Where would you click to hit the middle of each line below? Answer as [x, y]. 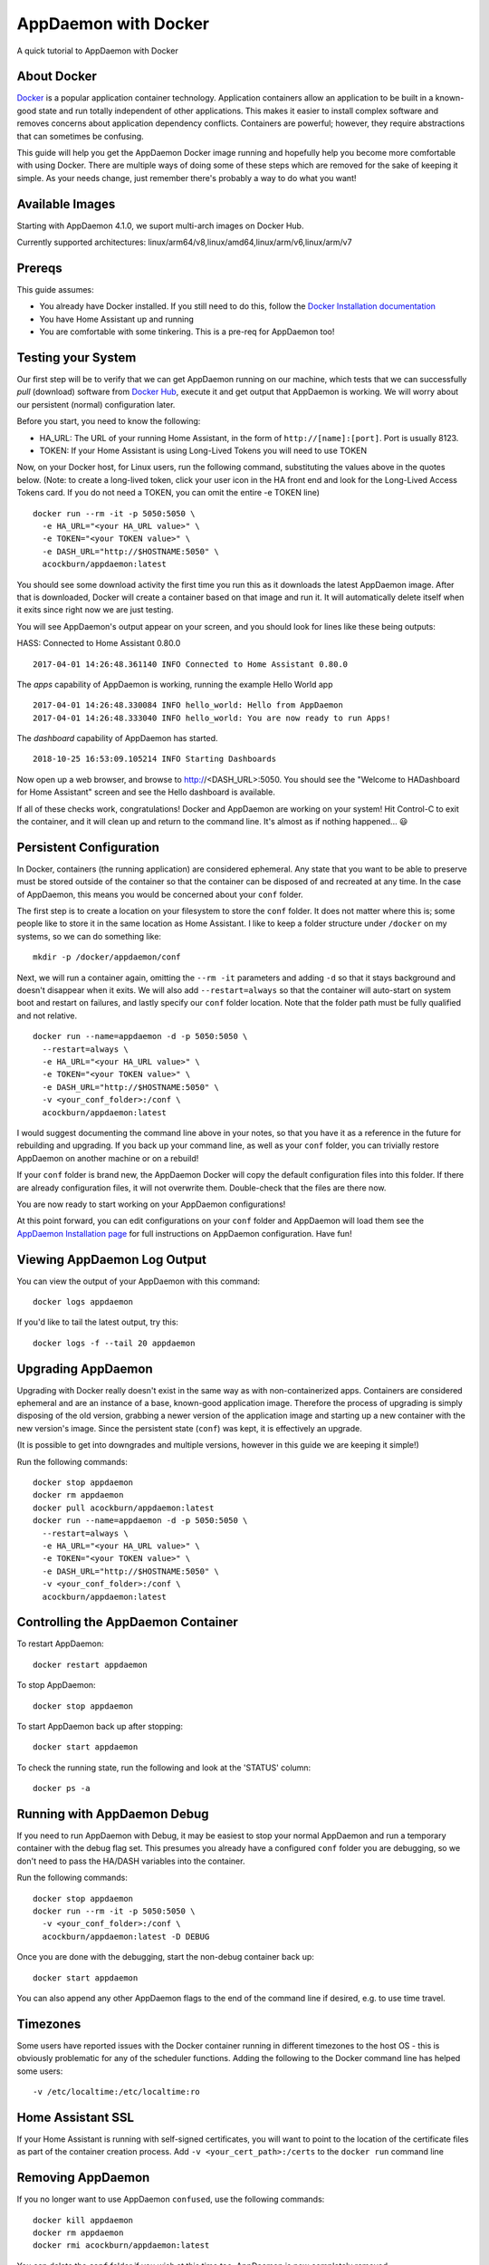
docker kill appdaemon [83, 2220]
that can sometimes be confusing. [80, 136]
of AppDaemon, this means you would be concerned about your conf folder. [160, 894]
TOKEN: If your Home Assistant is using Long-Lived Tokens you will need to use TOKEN [203, 451]
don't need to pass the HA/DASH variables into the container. [131, 1861]
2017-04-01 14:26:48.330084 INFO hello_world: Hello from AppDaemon [188, 705]
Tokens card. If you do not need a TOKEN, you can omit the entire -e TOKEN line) [168, 493]
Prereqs [39, 268]
